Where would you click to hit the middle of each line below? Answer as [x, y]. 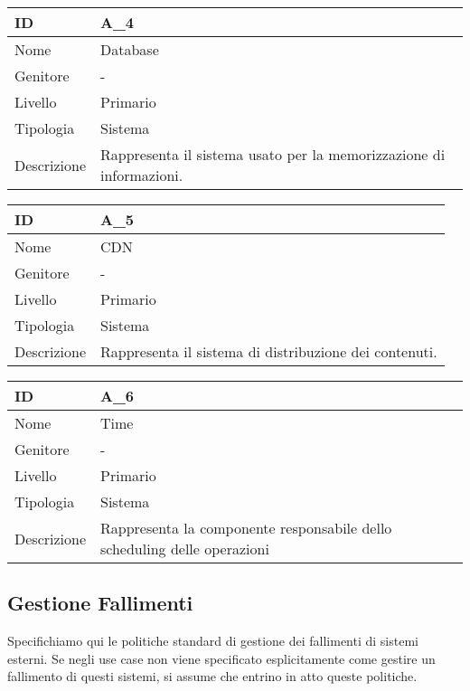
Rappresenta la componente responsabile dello [246, 528]
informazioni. [142, 175]
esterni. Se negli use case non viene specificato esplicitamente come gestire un [221, 658]
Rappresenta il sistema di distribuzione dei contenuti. [269, 351]
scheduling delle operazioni [185, 549]
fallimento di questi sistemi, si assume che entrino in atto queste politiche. [212, 676]
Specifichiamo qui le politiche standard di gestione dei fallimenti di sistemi [213, 641]
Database [130, 49]
